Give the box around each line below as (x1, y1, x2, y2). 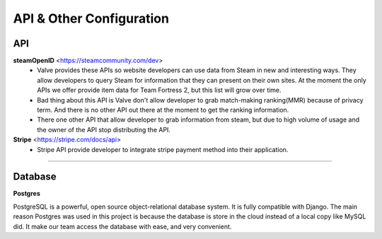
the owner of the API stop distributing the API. (37, 125, 171, 134)
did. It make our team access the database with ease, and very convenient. (13, 222, 232, 231)
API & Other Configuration (13, 11, 170, 26)
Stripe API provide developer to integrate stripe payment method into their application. (37, 145, 289, 153)
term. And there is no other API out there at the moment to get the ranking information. (37, 106, 289, 115)
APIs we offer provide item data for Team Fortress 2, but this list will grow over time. (37, 86, 282, 95)
